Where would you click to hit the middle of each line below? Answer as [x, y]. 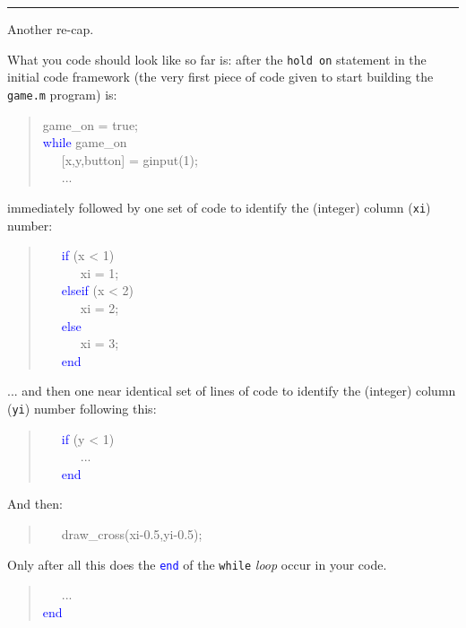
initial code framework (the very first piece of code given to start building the [220, 77]
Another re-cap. [51, 29]
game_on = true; [91, 124]
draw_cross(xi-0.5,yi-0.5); [132, 533]
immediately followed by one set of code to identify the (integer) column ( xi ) [219, 207]
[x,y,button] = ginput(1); [129, 159]
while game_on [85, 142]
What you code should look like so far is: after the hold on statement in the [217, 59]
